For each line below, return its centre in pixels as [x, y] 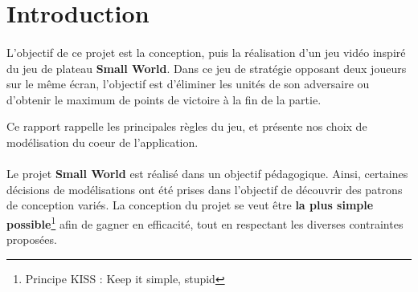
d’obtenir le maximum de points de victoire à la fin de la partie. [164, 99]
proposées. [32, 239]
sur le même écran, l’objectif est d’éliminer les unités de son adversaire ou [188, 84]
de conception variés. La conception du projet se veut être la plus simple [190, 205]
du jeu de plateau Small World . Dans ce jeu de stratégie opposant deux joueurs [207, 68]
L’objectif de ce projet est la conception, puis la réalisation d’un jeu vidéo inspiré [206, 52]
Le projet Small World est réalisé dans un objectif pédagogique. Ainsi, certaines [207, 174]
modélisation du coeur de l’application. [102, 142]
